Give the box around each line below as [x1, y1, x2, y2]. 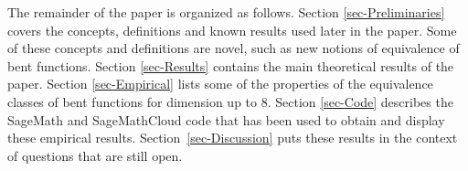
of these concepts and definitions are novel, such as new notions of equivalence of [7, 38, 460, 58]
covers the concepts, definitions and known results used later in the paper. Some [7, 20, 457, 39]
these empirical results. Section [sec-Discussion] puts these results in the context [7, 128, 458, 147]
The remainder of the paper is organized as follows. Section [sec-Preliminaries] [7, 3, 445, 21]
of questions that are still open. [7, 145, 183, 165]
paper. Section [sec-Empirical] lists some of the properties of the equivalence [7, 74, 433, 93]
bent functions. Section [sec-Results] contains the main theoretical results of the [7, 56, 454, 75]
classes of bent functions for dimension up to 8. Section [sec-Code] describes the [7, 91, 453, 111]
